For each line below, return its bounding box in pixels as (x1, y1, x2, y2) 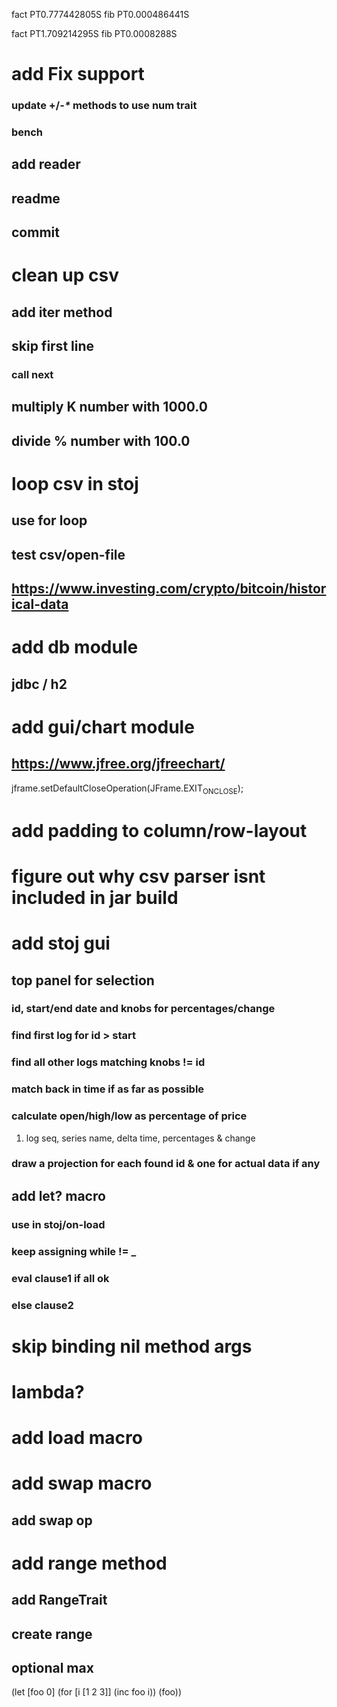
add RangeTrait (11, 1592, 108, 1609)
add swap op (11, 1512, 93, 1529)
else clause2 (11, 1298, 74, 1312)
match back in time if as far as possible (11, 1082, 205, 1096)
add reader (11, 156, 81, 173)
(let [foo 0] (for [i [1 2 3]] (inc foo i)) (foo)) (11, 1686, 183, 1698)
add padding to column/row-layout (11, 819, 308, 842)
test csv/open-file (11, 546, 126, 563)
